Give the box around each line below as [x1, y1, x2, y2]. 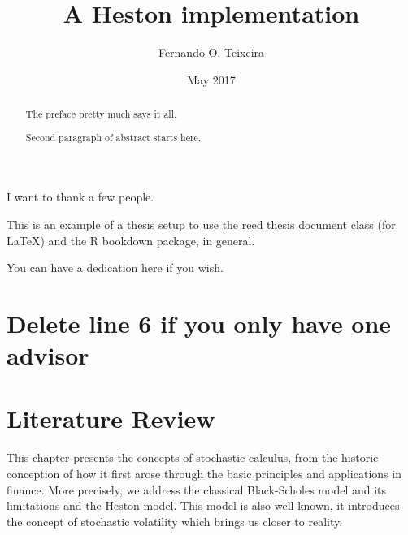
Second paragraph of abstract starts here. [25, 130, 202, 144]
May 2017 [187, 71, 236, 88]
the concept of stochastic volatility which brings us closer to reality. [7, 512, 343, 529]
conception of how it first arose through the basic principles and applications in [7, 464, 401, 481]
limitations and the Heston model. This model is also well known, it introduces [7, 497, 400, 514]
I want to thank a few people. [7, 188, 154, 205]
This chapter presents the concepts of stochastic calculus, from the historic [7, 449, 379, 466]
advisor [7, 339, 89, 372]
